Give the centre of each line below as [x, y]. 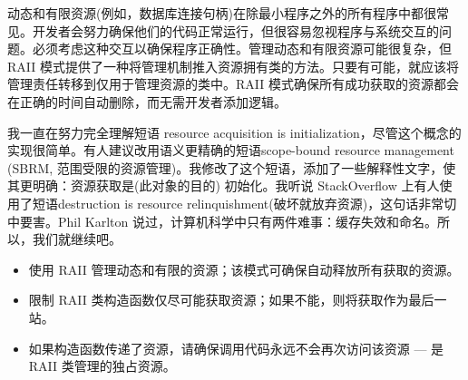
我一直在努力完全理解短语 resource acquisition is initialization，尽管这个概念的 [234, 132]
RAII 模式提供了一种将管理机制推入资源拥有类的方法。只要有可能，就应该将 [233, 66]
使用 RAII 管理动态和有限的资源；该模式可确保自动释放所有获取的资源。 [244, 269]
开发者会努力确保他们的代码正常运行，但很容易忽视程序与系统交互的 [235, 30]
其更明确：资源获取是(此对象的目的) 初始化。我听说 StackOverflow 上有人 [224, 185]
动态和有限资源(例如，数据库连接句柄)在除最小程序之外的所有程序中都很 [222, 13]
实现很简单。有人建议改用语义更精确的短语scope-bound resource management [231, 150]
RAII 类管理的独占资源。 [102, 366]
